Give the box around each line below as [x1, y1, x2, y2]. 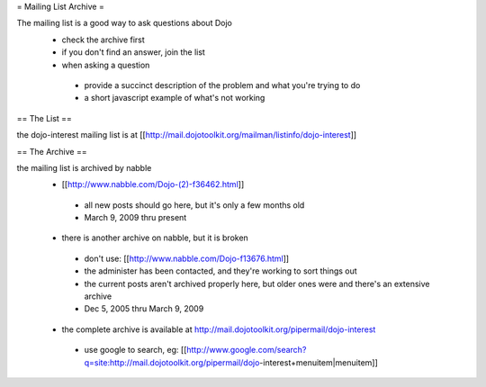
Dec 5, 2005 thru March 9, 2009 [84, 303, 204, 314]
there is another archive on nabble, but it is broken [61, 232, 249, 243]
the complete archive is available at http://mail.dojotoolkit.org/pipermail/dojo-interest [61, 324, 376, 335]
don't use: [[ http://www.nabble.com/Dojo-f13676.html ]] [84, 253, 290, 264]
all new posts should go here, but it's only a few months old [84, 199, 305, 211]
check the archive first [61, 34, 146, 45]
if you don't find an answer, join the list [61, 47, 206, 58]
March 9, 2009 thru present [84, 212, 187, 223]
